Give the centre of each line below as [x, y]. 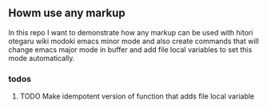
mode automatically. [42, 58]
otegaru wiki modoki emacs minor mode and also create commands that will [134, 41]
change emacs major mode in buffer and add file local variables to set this [130, 49]
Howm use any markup [67, 13]
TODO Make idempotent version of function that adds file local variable [137, 96]
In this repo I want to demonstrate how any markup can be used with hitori [131, 32]
